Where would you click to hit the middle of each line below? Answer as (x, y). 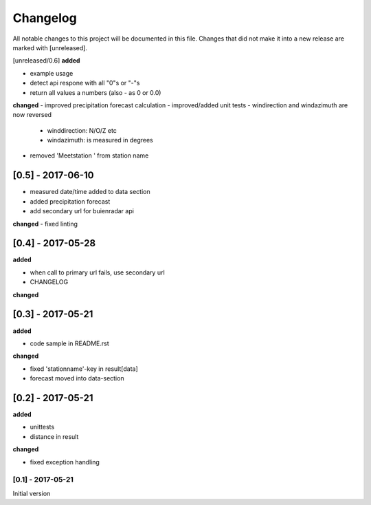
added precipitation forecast (70, 201)
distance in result (54, 436)
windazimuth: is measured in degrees (100, 140)
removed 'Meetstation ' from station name (89, 155)
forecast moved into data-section (77, 378)
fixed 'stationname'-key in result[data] (84, 369)
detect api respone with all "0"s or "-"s (85, 83)
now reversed (32, 115)
